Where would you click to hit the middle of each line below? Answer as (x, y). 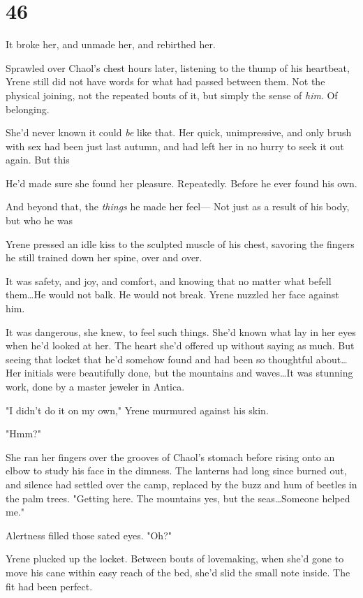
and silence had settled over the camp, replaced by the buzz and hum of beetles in (181, 484)
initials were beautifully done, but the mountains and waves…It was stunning (188, 373)
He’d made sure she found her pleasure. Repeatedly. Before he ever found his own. (181, 183)
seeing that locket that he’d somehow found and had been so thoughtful (160, 359)
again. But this (38, 160)
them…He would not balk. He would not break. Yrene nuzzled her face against (172, 294)
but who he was (39, 220)
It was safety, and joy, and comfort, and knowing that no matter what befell (169, 280)
